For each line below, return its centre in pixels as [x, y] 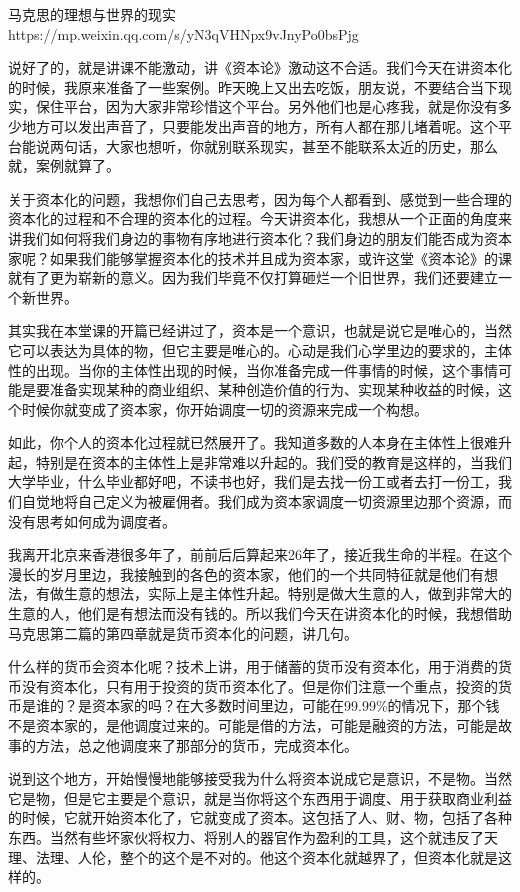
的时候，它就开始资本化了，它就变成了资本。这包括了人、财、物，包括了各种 [260, 817]
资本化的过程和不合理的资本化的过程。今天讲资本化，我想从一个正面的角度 [253, 218]
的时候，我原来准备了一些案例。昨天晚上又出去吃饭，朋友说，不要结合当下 [253, 86]
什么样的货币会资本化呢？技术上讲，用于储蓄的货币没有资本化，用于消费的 [253, 666]
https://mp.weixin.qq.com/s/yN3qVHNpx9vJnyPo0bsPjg [183, 33]
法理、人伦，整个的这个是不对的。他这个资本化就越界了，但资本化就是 [266, 856]
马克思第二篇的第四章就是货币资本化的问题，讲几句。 [183, 632]
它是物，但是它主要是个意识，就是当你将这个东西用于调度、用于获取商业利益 [260, 797]
